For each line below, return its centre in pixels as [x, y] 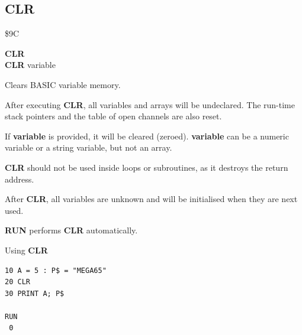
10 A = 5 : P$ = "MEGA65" [56, 270]
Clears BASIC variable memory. [63, 84]
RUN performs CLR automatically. [71, 230]
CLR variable [30, 65]
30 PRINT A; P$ [35, 293]
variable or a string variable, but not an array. [89, 147]
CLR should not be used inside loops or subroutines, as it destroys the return [147, 167]
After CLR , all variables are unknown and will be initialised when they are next [151, 199]
